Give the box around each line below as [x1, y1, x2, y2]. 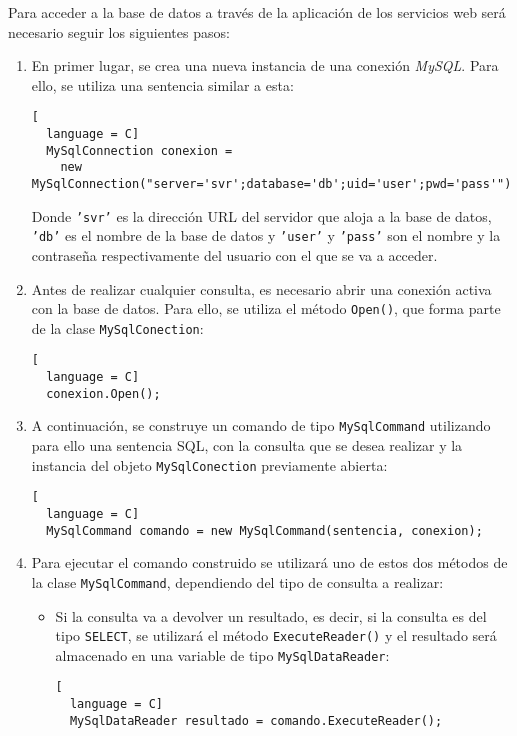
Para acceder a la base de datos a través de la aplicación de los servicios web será [8, 2, 506, 22]
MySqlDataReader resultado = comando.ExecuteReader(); [69, 713, 443, 728]
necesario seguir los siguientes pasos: [8, 21, 230, 42]
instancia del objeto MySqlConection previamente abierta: [31, 454, 388, 475]
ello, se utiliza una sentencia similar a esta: [31, 74, 294, 95]
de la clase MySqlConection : [31, 317, 204, 338]
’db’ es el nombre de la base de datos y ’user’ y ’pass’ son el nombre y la [31, 225, 501, 246]
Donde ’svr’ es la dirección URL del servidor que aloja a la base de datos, [31, 205, 492, 226]
